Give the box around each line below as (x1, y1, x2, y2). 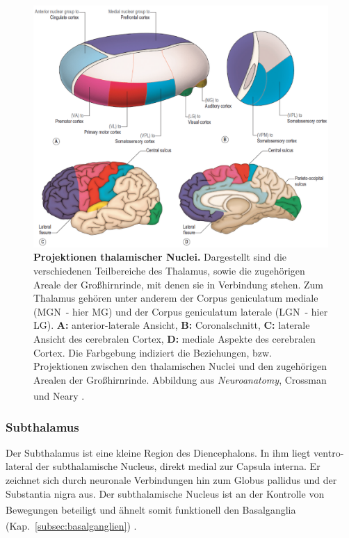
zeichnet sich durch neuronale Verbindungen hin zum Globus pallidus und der (6, 473, 337, 487)
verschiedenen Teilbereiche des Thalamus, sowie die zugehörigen (33, 263, 305, 277)
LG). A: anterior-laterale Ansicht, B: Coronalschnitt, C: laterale (33, 318, 310, 332)
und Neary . (33, 389, 85, 402)
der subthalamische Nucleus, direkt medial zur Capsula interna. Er (35, 459, 320, 473)
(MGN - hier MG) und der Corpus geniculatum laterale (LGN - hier (33, 304, 328, 318)
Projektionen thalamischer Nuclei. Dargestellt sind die (33, 250, 287, 264)
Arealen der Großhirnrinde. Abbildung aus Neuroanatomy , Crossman (33, 372, 327, 386)
